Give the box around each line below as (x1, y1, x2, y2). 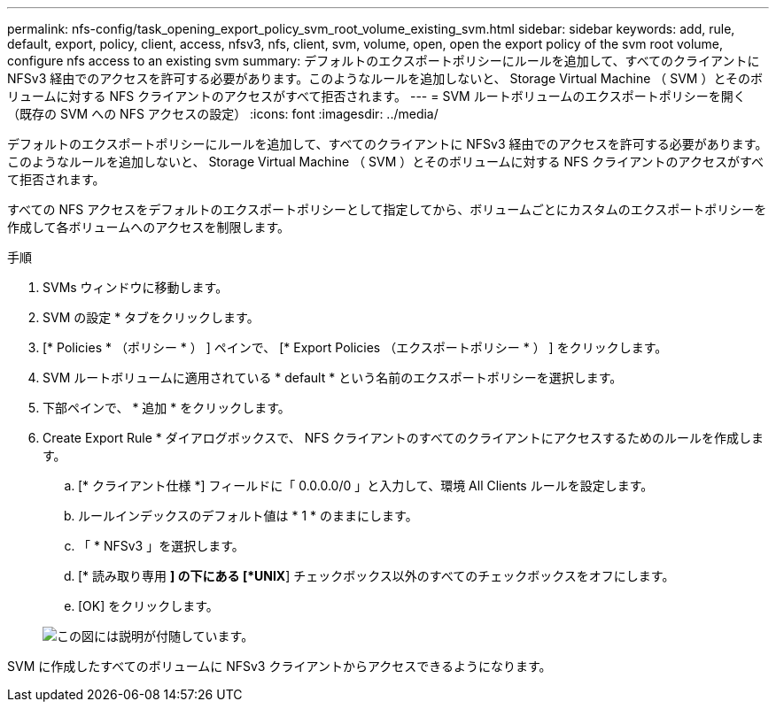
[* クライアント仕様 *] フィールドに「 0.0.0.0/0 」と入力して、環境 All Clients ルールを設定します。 (78, 478, 654, 493)
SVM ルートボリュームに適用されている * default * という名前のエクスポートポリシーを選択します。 (43, 370, 623, 385)
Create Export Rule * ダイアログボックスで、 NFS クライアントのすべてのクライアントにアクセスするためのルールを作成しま (43, 430, 764, 445)
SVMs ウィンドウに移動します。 (43, 280, 229, 295)
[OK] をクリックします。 (78, 598, 219, 613)
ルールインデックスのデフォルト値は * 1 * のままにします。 (78, 508, 418, 523)
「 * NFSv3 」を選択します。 (78, 538, 244, 553)
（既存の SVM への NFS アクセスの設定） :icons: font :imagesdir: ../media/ (7, 106, 438, 121)
